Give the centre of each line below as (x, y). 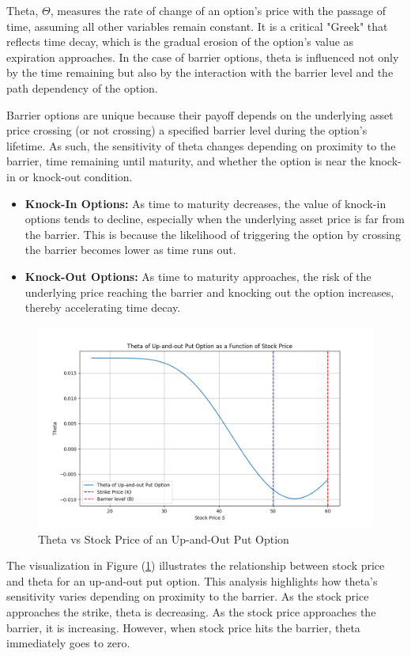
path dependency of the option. (82, 87)
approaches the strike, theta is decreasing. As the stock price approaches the (191, 612)
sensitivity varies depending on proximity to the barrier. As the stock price (188, 596)
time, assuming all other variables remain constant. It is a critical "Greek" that (197, 26)
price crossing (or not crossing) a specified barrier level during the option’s (187, 130)
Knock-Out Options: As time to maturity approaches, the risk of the (198, 276)
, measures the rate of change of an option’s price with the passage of (218, 10)
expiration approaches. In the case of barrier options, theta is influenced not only (203, 57)
